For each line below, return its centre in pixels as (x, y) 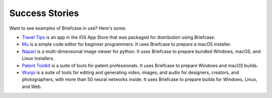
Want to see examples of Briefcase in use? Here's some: (68, 28)
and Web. (32, 86)
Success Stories (44, 13)
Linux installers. (38, 58)
